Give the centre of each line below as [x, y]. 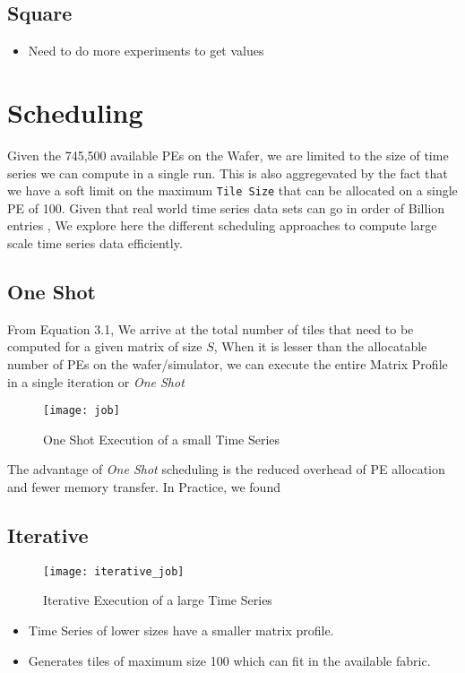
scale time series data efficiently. [95, 242]
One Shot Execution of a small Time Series [162, 439]
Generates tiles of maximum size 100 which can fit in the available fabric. [229, 660]
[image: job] [82, 411]
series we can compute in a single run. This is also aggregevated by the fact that [228, 173]
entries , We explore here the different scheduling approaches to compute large [222, 225]
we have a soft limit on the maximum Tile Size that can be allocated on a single [232, 190]
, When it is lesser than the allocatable [320, 346]
